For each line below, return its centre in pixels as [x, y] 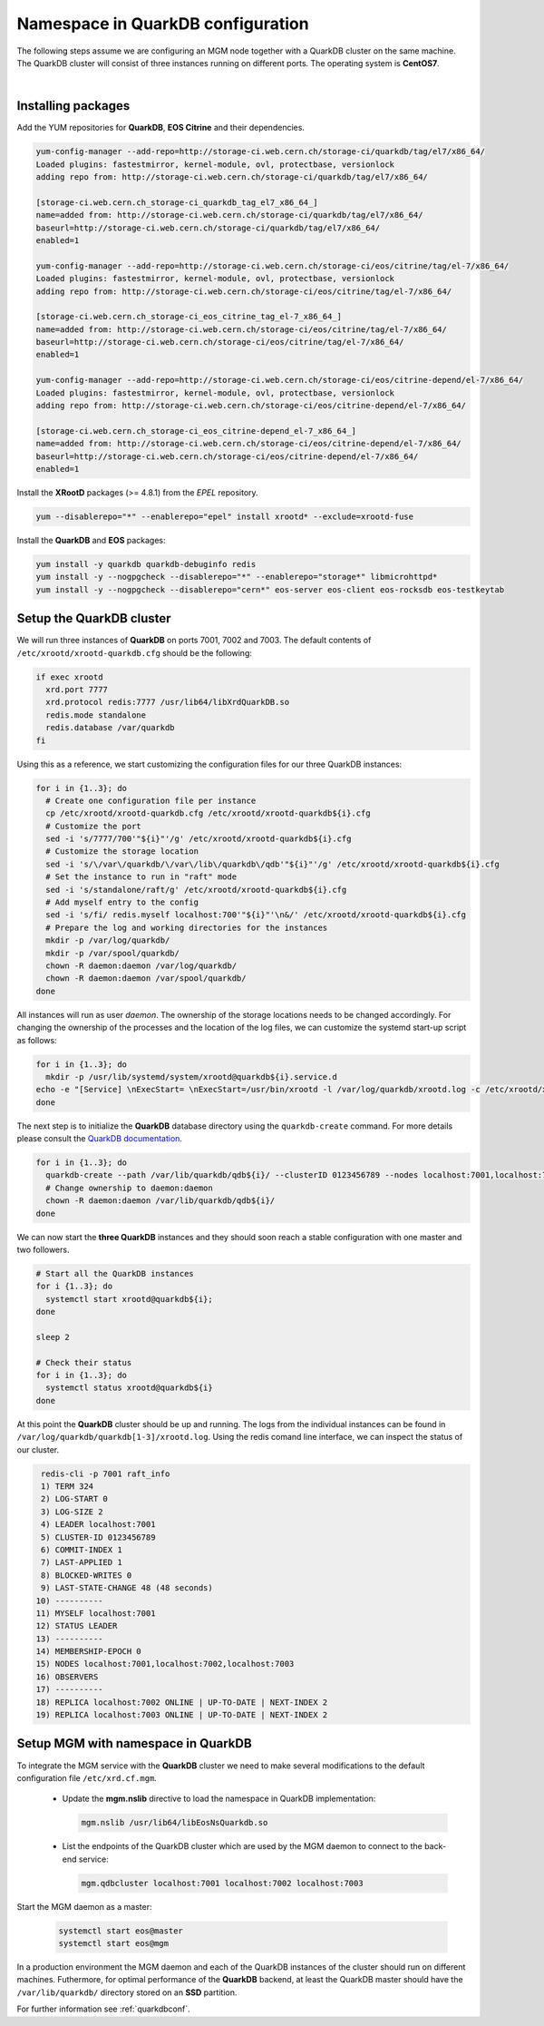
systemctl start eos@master [121, 1931]
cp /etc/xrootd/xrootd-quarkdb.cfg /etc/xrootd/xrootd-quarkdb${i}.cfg [208, 813]
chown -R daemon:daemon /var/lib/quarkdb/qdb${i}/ [160, 1201]
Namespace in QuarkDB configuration [163, 24]
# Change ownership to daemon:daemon [129, 1188]
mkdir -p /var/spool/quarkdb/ [113, 953]
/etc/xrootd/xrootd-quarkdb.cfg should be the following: [135, 652]
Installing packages [73, 106]
